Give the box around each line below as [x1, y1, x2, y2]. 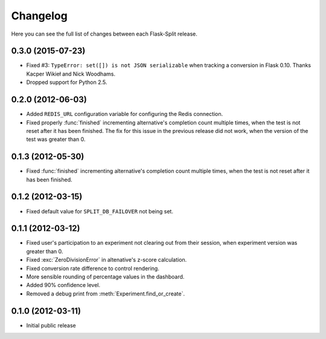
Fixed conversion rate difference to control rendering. [26, 265, 159, 272]
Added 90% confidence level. [26, 282, 101, 289]
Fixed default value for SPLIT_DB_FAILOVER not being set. [26, 207, 173, 215]
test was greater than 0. [26, 136, 86, 143]
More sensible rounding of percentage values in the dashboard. [26, 273, 185, 280]
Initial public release [26, 321, 77, 329]
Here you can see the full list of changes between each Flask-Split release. [11, 30, 197, 37]
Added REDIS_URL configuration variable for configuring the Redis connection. [26, 111, 223, 118]
